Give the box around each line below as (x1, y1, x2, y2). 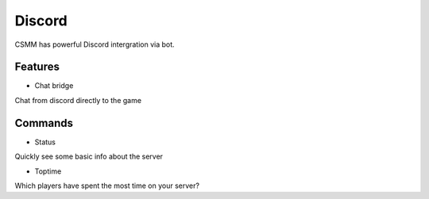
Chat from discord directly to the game (14, 95, 142, 105)
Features (14, 60, 60, 74)
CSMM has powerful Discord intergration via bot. (14, 40, 175, 49)
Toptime (34, 166, 62, 176)
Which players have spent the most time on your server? (14, 181, 200, 190)
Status (34, 137, 56, 147)
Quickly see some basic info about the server (14, 151, 163, 162)
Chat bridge (34, 81, 74, 90)
